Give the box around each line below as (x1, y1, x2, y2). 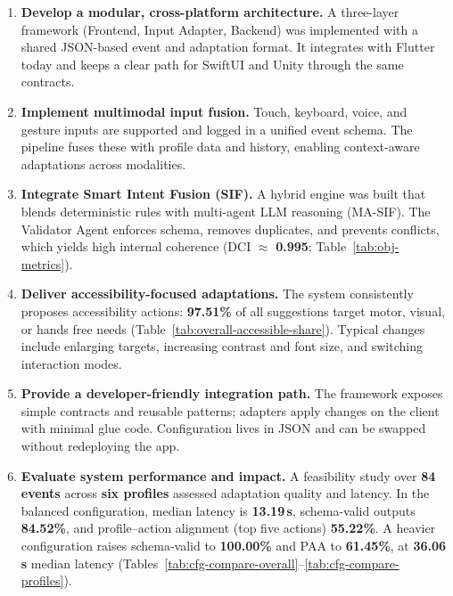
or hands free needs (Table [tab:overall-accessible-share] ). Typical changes (21, 319, 425, 338)
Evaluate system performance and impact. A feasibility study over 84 (21, 466, 436, 485)
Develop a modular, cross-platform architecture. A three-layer (21, 3, 399, 20)
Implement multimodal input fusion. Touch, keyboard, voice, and (21, 102, 408, 120)
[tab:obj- (352, 237, 399, 256)
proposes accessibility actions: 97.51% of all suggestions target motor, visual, (21, 301, 445, 320)
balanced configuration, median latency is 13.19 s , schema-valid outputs (21, 501, 416, 519)
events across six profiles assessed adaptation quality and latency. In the (21, 484, 430, 502)
